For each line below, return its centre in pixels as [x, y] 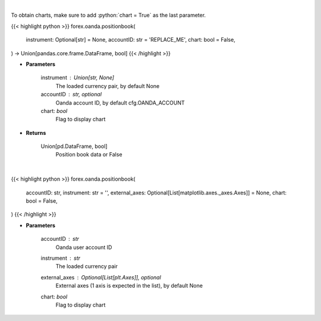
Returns [36, 133]
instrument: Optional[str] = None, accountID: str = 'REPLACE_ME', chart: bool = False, [131, 40]
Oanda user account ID [84, 247]
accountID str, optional [71, 95]
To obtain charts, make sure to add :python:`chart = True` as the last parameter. [108, 15]
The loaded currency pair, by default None [108, 86]
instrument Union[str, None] [77, 78]
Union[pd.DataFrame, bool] [74, 146]
